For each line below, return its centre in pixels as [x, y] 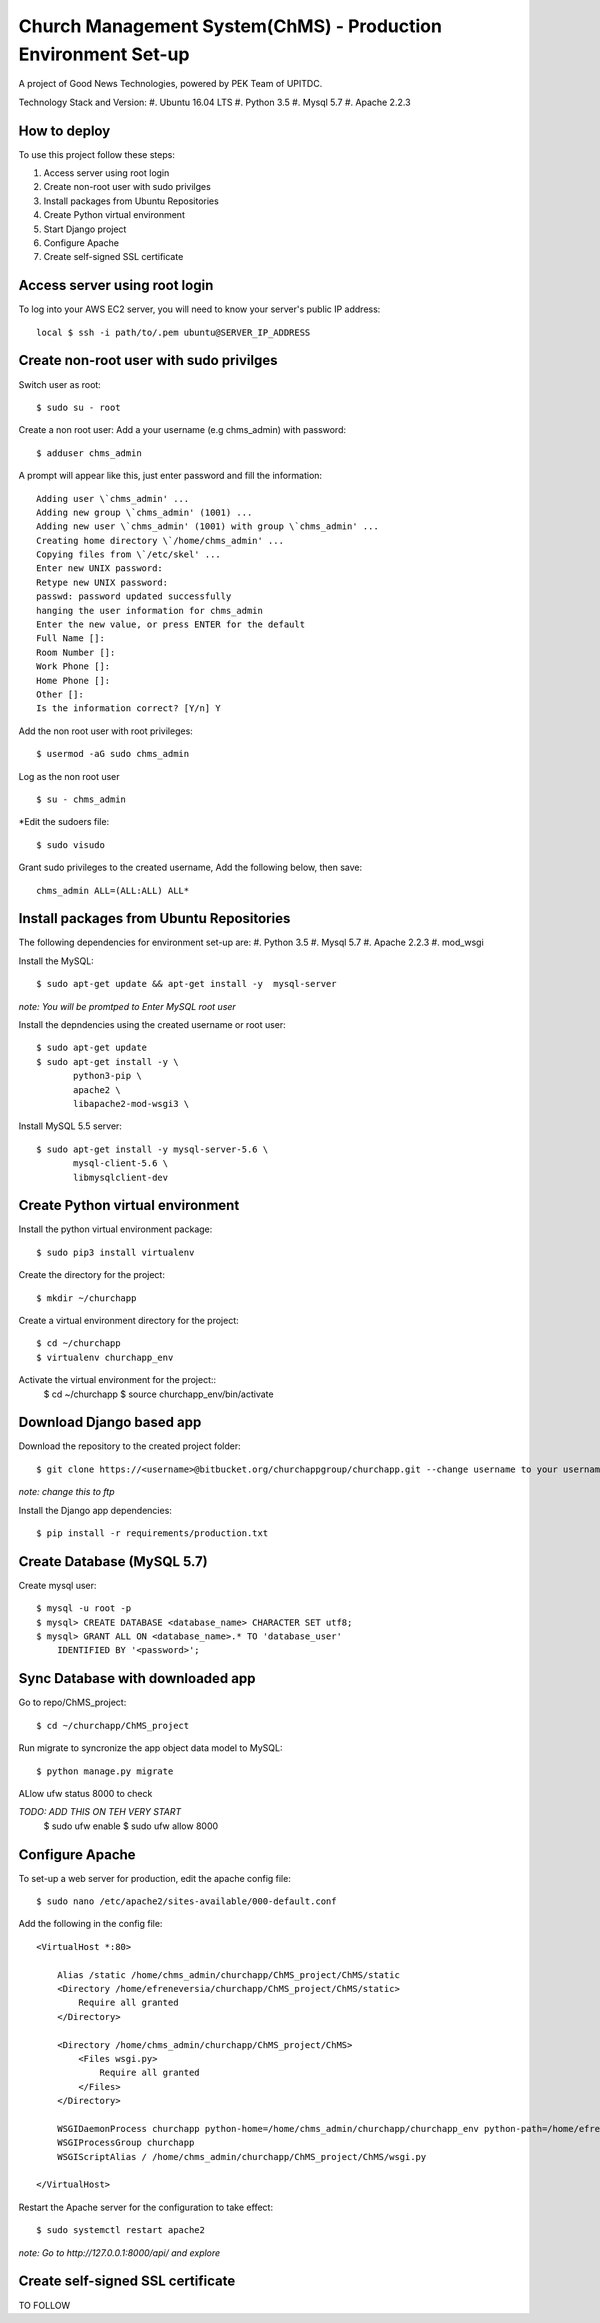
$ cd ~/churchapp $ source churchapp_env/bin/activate [158, 1394]
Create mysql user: [57, 1585]
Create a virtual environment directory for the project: [128, 1320]
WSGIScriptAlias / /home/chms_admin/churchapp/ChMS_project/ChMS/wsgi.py [241, 2156]
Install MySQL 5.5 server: [70, 1126]
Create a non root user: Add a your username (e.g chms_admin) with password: [182, 430]
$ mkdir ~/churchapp [86, 1298]
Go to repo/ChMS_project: [72, 1702]
